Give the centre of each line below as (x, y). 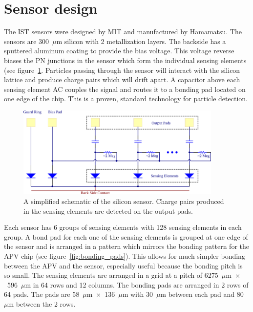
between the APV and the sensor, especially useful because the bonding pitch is (123, 265)
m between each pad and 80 (202, 294)
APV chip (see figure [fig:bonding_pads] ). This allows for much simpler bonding (125, 256)
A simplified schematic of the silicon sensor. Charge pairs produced (124, 201)
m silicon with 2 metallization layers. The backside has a (141, 41)
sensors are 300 (27, 41)
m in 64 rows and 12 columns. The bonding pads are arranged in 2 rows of (137, 284)
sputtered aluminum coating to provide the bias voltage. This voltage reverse (119, 51)
